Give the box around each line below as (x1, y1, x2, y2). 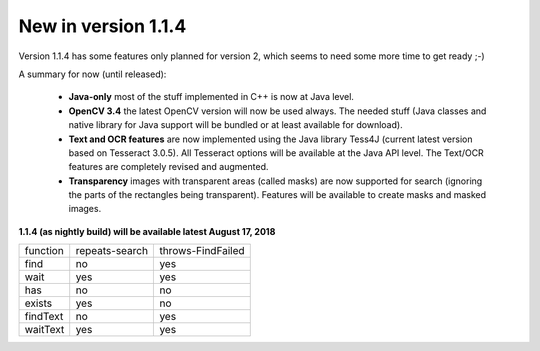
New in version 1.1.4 (18, 15, 187, 37)
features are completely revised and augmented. (68, 161, 269, 173)
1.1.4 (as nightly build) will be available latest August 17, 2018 (18, 225, 276, 237)
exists (24, 296, 53, 310)
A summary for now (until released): (18, 68, 167, 80)
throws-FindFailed (159, 244, 245, 258)
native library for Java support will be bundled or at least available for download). (68, 119, 404, 131)
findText (24, 310, 64, 324)
